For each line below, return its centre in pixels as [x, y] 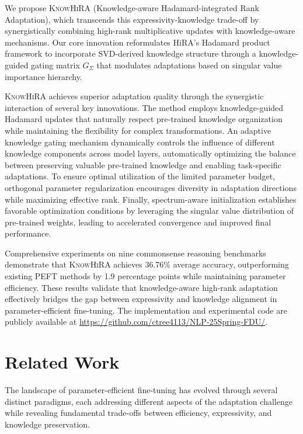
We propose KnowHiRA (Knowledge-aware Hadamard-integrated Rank [132, 8]
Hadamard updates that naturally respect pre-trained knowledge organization [144, 119]
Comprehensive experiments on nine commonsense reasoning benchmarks [135, 253]
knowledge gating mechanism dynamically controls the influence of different [140, 142]
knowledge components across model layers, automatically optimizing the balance [150, 153]
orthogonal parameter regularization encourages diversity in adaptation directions [151, 187]
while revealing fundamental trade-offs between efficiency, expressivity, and [138, 413]
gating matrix [55, 65]
